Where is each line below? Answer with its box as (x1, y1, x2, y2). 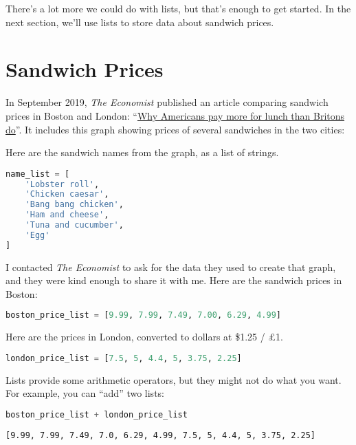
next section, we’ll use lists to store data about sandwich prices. (5, 14, 274, 29)
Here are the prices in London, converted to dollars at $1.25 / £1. (5, 329, 283, 344)
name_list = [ (5, 169, 70, 179)
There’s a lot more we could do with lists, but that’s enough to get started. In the (5, 1, 351, 15)
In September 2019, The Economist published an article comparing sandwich (5, 95, 329, 109)
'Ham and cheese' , (25, 210, 109, 220)
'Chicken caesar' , (25, 189, 109, 199)
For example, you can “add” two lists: (5, 386, 164, 400)
